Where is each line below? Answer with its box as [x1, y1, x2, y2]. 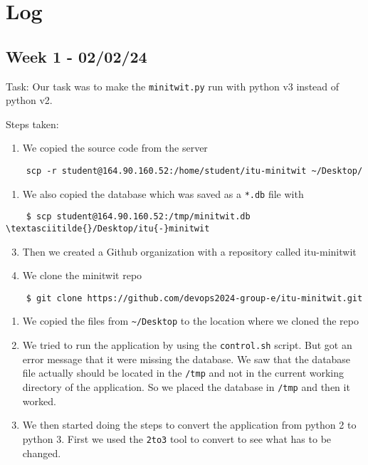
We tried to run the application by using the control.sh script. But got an [22, 338, 352, 352]
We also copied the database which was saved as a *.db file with [22, 186, 304, 201]
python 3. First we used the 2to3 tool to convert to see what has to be [22, 431, 332, 446]
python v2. [6, 93, 53, 108]
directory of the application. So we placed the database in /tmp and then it [22, 380, 350, 395]
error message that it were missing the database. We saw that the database [22, 351, 351, 366]
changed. [22, 445, 61, 460]
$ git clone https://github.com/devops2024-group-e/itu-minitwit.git [26, 293, 363, 303]
